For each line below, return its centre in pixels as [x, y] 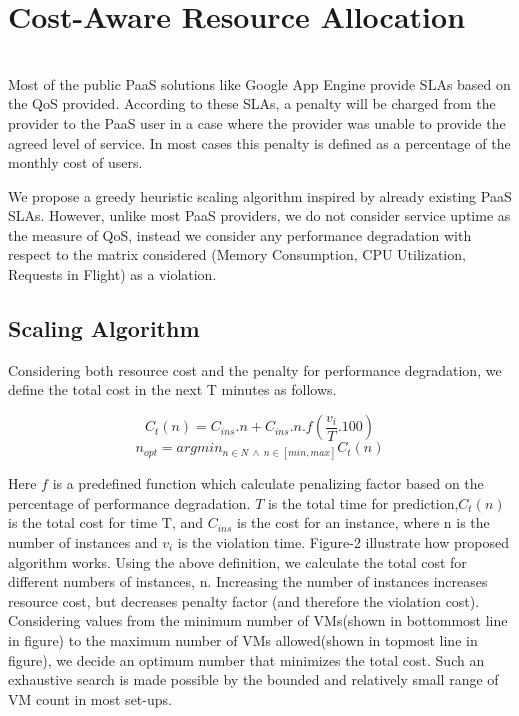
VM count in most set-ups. [90, 698]
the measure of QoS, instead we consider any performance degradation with [240, 234]
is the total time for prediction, [363, 502]
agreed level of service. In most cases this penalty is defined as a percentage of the [259, 142]
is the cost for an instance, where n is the [363, 522]
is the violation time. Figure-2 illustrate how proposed [343, 542]
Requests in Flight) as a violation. [112, 274]
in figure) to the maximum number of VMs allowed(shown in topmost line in [243, 639]
